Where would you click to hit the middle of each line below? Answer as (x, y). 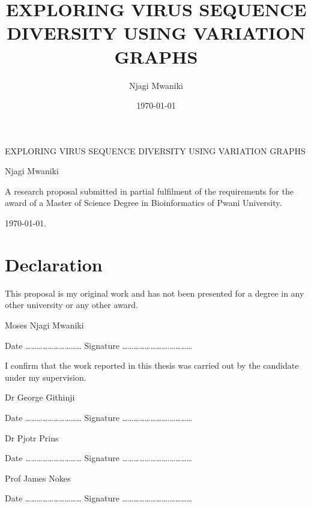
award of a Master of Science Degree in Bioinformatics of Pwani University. (143, 203)
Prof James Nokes (38, 478)
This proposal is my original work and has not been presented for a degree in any (155, 293)
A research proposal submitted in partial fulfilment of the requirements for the (149, 191)
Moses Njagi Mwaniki (44, 325)
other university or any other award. (71, 305)
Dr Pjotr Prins (32, 437)
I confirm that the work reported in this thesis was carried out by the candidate (152, 365)
